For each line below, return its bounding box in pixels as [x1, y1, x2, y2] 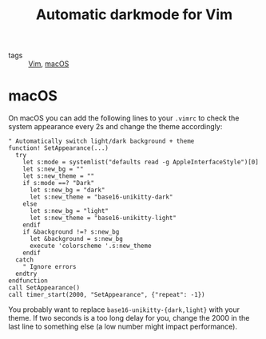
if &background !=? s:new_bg [22, 228, 120, 236]
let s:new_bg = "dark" [29, 186, 105, 195]
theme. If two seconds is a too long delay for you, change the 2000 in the [8, 313, 250, 323]
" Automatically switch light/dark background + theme [8, 137, 195, 145]
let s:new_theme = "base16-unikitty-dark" [29, 193, 173, 201]
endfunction [8, 277, 48, 285]
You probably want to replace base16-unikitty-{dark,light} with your [8, 305, 240, 314]
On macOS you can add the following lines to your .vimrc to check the [8, 113, 240, 123]
